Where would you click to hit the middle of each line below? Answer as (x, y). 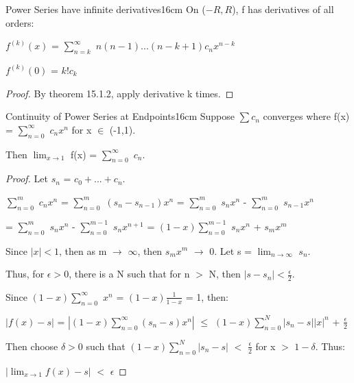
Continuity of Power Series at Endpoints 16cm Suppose (120, 116)
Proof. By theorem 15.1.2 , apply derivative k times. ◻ (120, 93)
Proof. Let (27, 178)
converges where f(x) (306, 116)
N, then (225, 274)
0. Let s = (231, 250)
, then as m (83, 250)
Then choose (32, 346)
